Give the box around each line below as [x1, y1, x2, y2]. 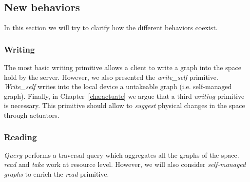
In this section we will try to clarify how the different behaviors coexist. [4, 22, 218, 33]
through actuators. [4, 109, 59, 120]
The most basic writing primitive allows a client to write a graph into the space [4, 62, 241, 73]
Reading [4, 130, 37, 143]
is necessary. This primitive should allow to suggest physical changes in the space [4, 100, 245, 110]
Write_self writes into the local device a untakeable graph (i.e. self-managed [4, 81, 232, 91]
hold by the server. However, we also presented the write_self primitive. [4, 72, 218, 82]
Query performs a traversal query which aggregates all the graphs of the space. [4, 149, 239, 160]
